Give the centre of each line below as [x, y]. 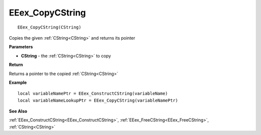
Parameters [21, 47]
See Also [18, 111]
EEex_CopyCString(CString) [50, 27]
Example [18, 82]
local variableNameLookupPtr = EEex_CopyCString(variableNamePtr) [98, 100]
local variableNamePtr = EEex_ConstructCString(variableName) [93, 94]
